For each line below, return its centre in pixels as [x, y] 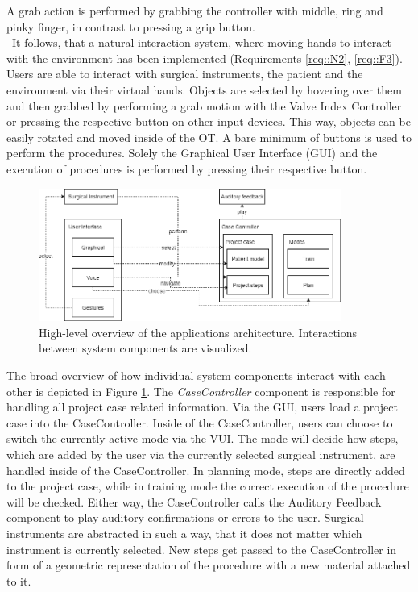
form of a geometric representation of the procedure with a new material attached [209, 565]
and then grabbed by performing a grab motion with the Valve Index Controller [204, 105]
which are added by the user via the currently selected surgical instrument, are [201, 454]
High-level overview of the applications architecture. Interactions [198, 332]
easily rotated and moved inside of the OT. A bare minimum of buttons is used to [209, 137]
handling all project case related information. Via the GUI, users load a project [202, 407]
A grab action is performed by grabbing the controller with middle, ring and [195, 10]
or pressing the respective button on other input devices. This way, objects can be [209, 121]
